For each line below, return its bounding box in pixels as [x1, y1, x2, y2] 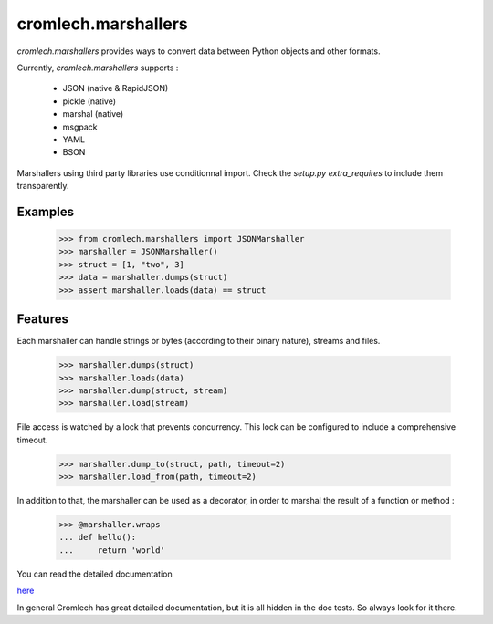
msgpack [62, 121, 98, 132]
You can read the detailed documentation [16, 568, 173, 579]
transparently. [16, 181, 69, 192]
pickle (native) [62, 96, 117, 107]
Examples [16, 203, 75, 219]
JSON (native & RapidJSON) [62, 83, 169, 94]
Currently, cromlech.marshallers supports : [16, 62, 179, 73]
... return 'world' [58, 545, 166, 556]
